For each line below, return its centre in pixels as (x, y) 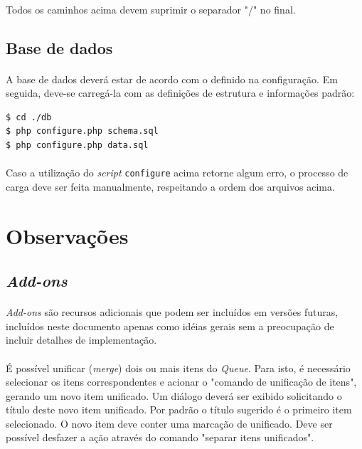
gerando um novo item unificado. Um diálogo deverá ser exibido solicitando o (174, 395)
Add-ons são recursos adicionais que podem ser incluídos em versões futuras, (172, 312)
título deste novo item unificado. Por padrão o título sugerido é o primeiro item (179, 410)
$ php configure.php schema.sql (82, 131)
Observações (67, 235)
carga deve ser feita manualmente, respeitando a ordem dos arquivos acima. (170, 186)
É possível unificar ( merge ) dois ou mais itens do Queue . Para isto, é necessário (178, 368)
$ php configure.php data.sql (77, 145)
